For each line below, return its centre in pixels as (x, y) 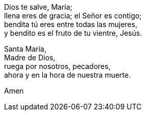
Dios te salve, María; (38, 7)
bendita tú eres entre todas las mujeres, (71, 24)
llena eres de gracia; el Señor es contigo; (73, 16)
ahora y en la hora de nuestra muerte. (67, 75)
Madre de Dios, (30, 57)
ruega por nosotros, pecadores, (57, 66)
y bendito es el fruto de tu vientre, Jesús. (73, 33)
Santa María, (25, 49)
